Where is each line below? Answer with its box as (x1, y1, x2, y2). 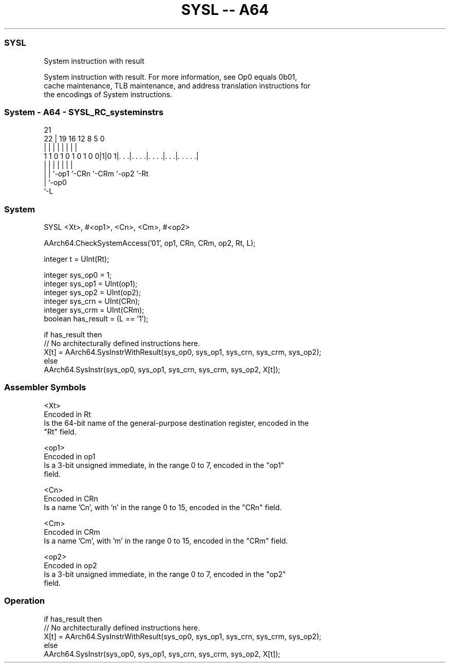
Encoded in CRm (44, 527, 100, 536)
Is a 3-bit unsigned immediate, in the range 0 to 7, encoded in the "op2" (44, 569, 286, 579)
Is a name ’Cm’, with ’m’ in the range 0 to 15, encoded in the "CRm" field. (44, 536, 288, 545)
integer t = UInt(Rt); (44, 255, 109, 263)
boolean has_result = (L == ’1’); (44, 314, 148, 323)
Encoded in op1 (44, 452, 96, 461)
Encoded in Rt (44, 409, 91, 419)
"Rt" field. (44, 427, 77, 436)
